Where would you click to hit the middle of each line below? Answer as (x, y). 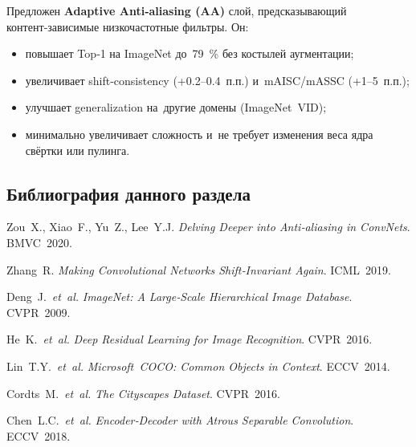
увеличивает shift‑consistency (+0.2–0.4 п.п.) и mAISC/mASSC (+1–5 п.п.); (217, 80)
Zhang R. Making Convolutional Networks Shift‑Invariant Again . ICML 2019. (199, 269)
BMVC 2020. (39, 242)
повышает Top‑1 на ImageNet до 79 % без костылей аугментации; (190, 53)
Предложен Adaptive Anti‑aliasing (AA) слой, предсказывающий (177, 10)
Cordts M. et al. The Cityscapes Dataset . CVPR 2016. (143, 393)
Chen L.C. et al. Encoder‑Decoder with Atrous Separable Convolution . (180, 420)
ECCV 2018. (39, 435)
